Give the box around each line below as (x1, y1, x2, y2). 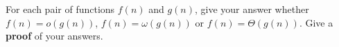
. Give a (299, 15, 333, 29)
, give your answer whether (194, 2, 309, 16)
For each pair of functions (6, 2, 115, 16)
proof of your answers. (6, 29, 103, 43)
